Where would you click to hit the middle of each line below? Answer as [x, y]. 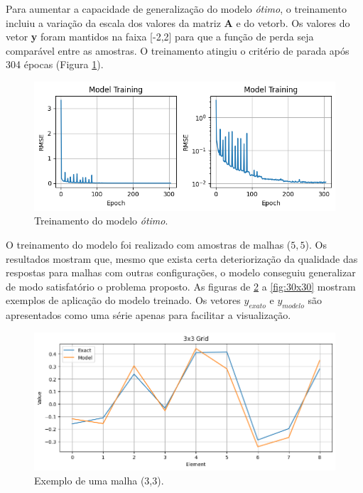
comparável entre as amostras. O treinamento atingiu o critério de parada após [178, 50]
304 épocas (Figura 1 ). [55, 64]
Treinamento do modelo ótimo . [101, 221]
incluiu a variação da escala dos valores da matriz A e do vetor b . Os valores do [178, 22]
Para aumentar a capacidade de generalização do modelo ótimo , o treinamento [176, 9]
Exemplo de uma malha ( [90, 480]
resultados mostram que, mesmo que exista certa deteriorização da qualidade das [182, 258]
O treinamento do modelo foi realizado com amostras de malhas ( [148, 245]
